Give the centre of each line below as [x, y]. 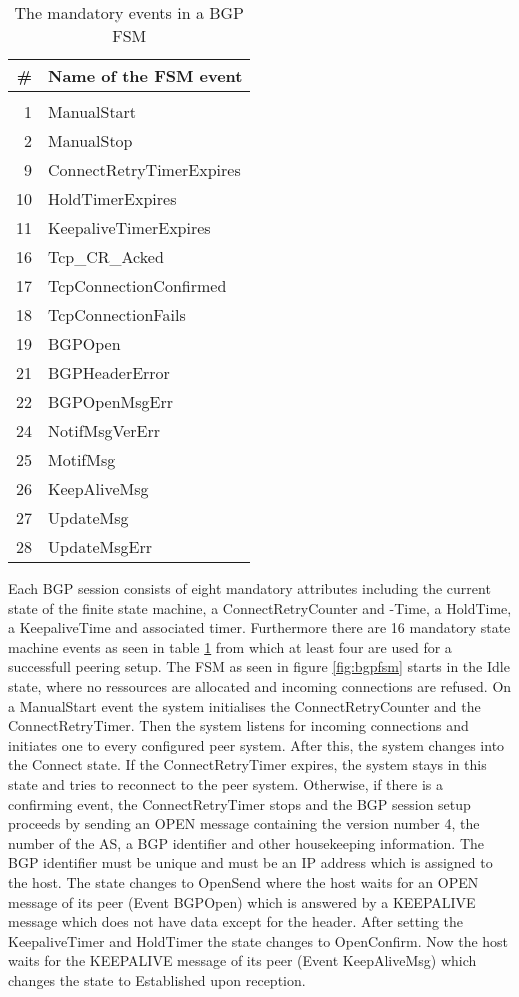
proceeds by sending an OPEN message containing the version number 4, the [244, 823]
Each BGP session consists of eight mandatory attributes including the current [249, 588]
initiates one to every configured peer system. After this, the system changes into [256, 744]
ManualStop [90, 140]
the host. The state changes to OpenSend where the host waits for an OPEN [243, 881]
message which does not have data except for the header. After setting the [235, 921]
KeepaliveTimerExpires [129, 227]
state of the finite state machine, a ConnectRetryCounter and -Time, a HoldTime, [260, 607]
